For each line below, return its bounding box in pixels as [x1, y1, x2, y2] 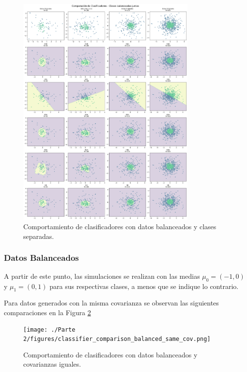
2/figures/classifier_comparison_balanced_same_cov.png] [23, 336, 211, 343]
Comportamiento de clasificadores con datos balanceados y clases [23, 221, 216, 232]
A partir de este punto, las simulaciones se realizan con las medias [4, 271, 200, 281]
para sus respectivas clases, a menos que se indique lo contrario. [49, 281, 239, 291]
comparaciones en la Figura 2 [4, 307, 91, 317]
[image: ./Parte [23, 326, 76, 333]
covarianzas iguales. [23, 359, 81, 369]
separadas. [23, 231, 54, 241]
